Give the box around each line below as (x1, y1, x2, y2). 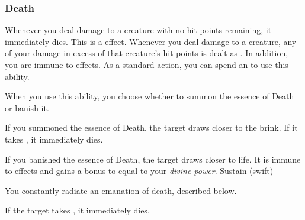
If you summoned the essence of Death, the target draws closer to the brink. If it (5, 121, 298, 134)
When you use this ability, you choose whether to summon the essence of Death (5, 90, 294, 102)
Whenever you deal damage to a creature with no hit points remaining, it (5, 24, 272, 36)
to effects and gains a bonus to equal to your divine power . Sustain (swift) (5, 164, 274, 177)
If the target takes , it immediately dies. (5, 204, 150, 216)
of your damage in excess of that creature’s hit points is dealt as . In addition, (5, 47, 288, 59)
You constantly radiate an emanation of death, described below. (5, 184, 237, 196)
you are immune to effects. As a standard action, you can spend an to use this (5, 59, 288, 70)
